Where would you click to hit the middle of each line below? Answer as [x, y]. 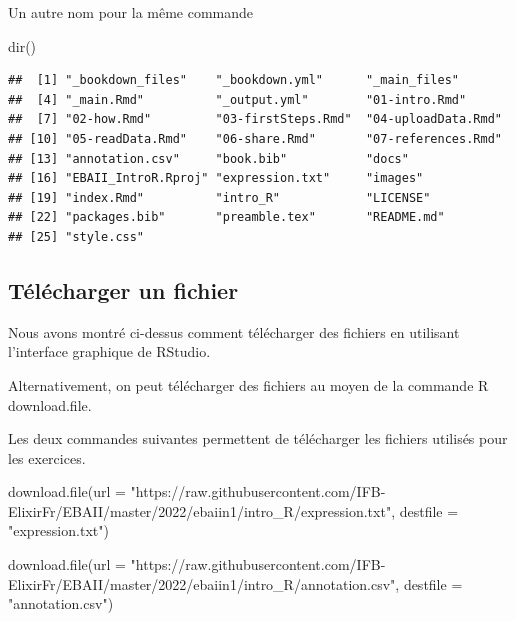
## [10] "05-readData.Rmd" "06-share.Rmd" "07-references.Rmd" [255, 138]
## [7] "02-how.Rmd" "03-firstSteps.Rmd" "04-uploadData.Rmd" [255, 119]
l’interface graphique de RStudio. [109, 351]
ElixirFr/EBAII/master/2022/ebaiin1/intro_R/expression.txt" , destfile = [233, 510]
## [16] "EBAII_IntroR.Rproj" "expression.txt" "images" [216, 178]
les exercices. [47, 457]
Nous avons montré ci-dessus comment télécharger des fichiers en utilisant [234, 331]
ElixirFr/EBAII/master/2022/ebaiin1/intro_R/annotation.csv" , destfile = [235, 583]
